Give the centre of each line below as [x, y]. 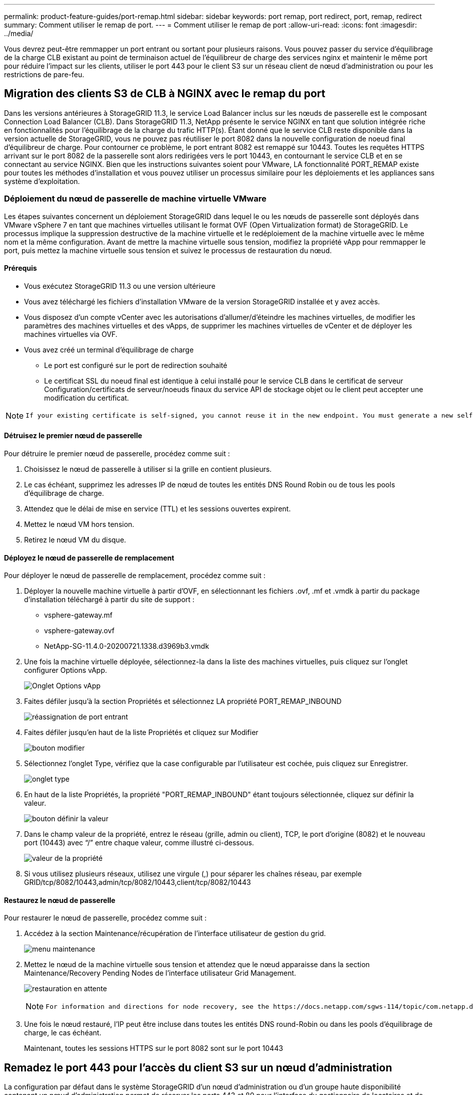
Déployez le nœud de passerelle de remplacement [89, 558]
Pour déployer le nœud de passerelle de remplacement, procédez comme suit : [135, 576]
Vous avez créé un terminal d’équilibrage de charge [109, 349]
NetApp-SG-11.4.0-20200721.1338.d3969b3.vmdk [127, 646]
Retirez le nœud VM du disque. [75, 540]
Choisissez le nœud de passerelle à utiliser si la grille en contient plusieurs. [148, 469]
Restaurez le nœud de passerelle [60, 900]
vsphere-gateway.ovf [79, 631]
